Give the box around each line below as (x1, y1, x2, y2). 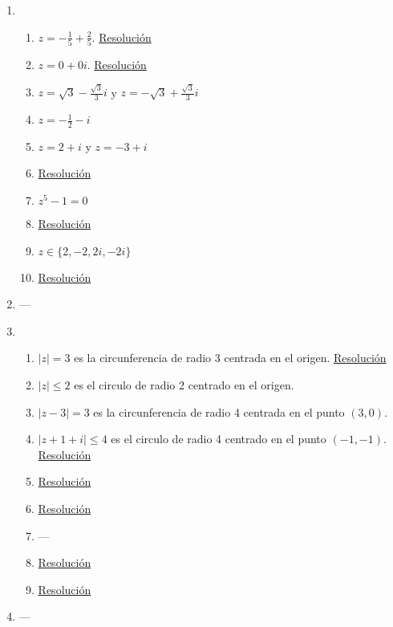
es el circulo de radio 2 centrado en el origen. (74, 377, 294, 393)
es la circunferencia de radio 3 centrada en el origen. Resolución (74, 349, 387, 366)
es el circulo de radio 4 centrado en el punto (111, 430, 326, 447)
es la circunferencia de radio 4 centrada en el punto (93, 403, 345, 420)
